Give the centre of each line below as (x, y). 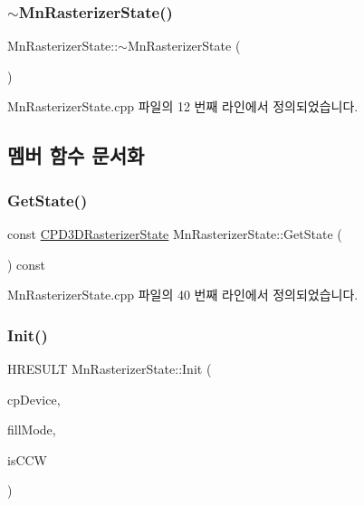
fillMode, (32, 430)
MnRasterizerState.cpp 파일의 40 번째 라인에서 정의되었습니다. (183, 295)
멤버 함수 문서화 (76, 155)
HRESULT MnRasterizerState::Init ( (110, 368)
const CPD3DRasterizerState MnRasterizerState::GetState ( (175, 234)
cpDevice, (34, 399)
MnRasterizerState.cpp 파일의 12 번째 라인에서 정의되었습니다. (183, 106)
